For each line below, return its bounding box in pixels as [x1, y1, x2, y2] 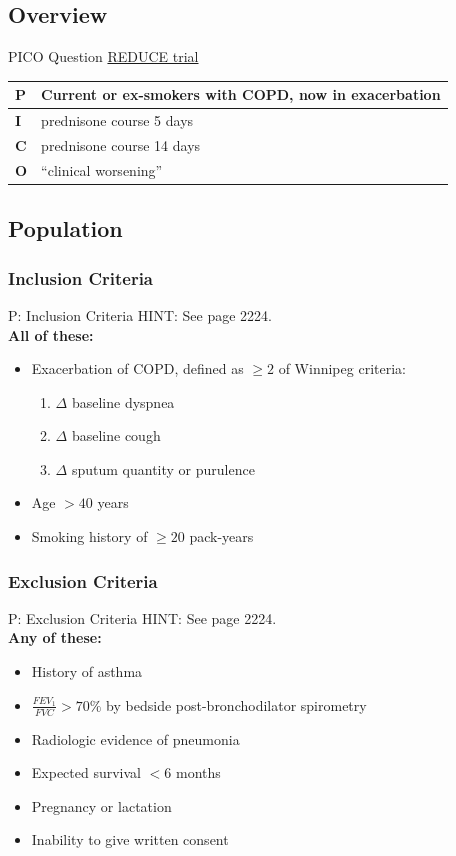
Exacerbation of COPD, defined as [31, 358, 244, 379]
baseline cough [71, 425, 161, 446]
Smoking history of [31, 526, 148, 547]
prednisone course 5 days [41, 110, 194, 131]
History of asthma [31, 661, 143, 682]
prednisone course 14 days [41, 134, 201, 155]
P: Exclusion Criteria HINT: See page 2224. [8, 607, 277, 628]
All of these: [8, 324, 94, 345]
